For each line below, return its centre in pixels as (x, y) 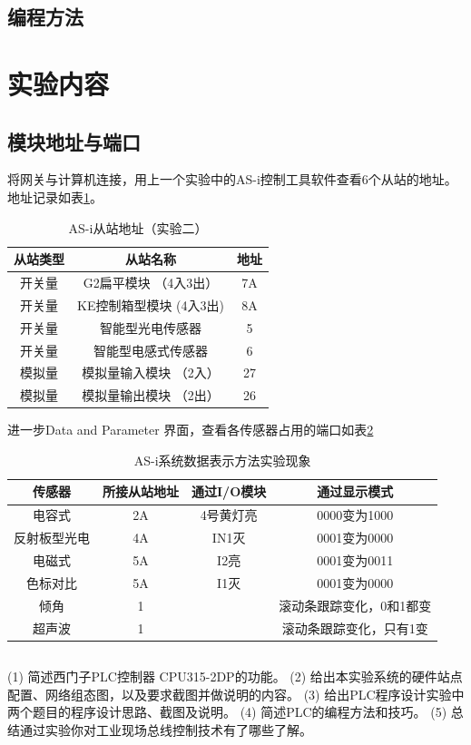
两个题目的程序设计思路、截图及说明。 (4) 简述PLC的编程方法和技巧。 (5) (227, 712)
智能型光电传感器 (150, 327)
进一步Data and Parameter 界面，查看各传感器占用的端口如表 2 (191, 430)
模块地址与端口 (74, 141)
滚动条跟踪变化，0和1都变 (355, 605)
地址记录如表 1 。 (55, 196)
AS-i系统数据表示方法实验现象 (222, 460)
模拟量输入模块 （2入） (151, 372)
